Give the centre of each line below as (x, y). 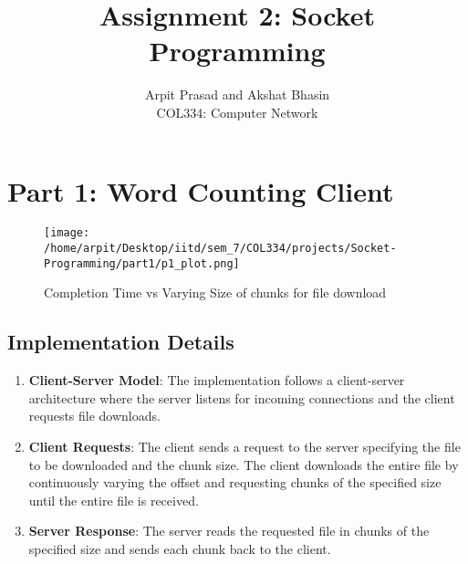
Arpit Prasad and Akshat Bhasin (237, 94)
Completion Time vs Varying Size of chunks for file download (215, 292)
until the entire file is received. (114, 500)
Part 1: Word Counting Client (201, 190)
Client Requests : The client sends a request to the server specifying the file (244, 446)
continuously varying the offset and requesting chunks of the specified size (235, 482)
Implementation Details (121, 342)
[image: (67, 233)
